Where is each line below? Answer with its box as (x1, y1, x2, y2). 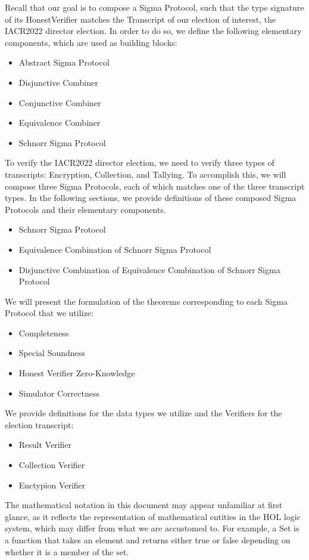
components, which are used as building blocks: (5, 36, 177, 48)
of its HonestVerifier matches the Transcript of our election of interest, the (5, 13, 276, 25)
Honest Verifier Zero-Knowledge (18, 367, 135, 379)
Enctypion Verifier (18, 478, 86, 491)
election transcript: (5, 418, 74, 431)
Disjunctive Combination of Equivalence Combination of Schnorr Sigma (18, 263, 280, 276)
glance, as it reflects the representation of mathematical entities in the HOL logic (5, 510, 301, 522)
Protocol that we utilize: (5, 307, 93, 319)
